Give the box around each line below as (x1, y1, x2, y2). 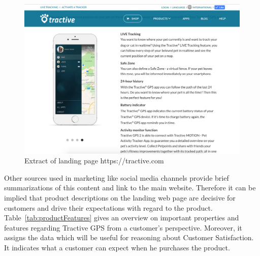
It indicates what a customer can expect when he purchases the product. (4, 242, 230, 252)
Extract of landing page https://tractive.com (24, 155, 164, 166)
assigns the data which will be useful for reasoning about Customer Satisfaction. (4, 232, 254, 243)
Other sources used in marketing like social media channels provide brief (4, 172, 229, 183)
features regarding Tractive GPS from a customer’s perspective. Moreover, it (4, 222, 242, 233)
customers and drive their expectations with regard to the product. (4, 202, 213, 213)
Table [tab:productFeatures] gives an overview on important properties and (4, 212, 239, 223)
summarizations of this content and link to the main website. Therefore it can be (4, 182, 256, 193)
